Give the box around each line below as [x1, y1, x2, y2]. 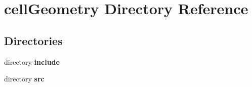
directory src [4, 73, 45, 84]
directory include [4, 56, 60, 67]
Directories [4, 32, 63, 48]
